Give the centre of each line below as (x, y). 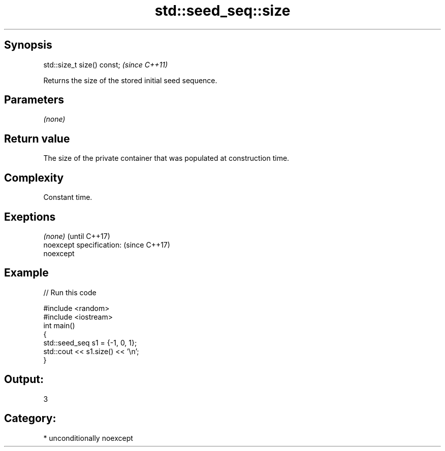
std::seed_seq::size (222, 11)
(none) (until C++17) (77, 236)
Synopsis (28, 45)
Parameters (34, 100)
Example (26, 273)
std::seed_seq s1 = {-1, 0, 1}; (90, 342)
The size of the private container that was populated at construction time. (166, 158)
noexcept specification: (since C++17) (107, 245)
